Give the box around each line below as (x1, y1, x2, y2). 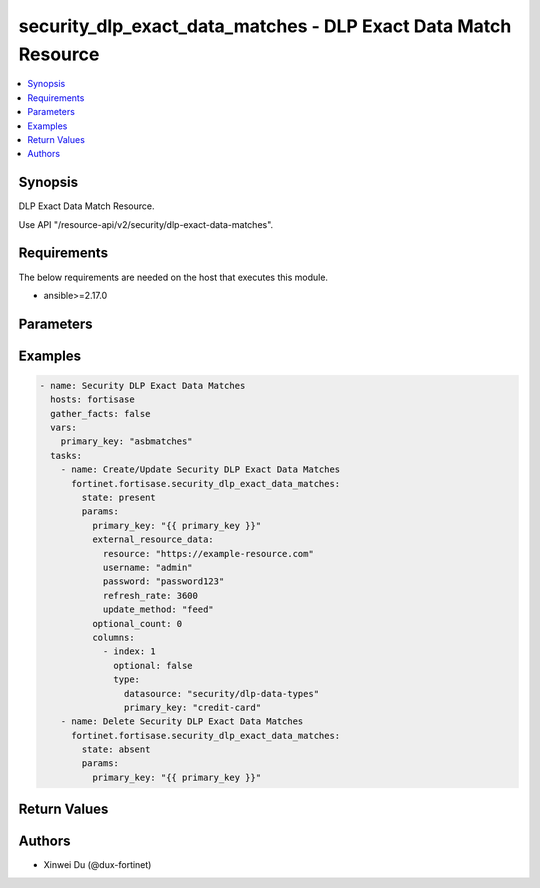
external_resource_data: (91, 534, 214, 545)
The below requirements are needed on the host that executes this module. (18, 271, 329, 283)
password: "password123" (102, 576, 225, 587)
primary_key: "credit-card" (123, 701, 262, 713)
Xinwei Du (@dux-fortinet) (43, 859, 152, 871)
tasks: (50, 450, 83, 461)
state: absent (81, 744, 151, 755)
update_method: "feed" (102, 604, 214, 615)
